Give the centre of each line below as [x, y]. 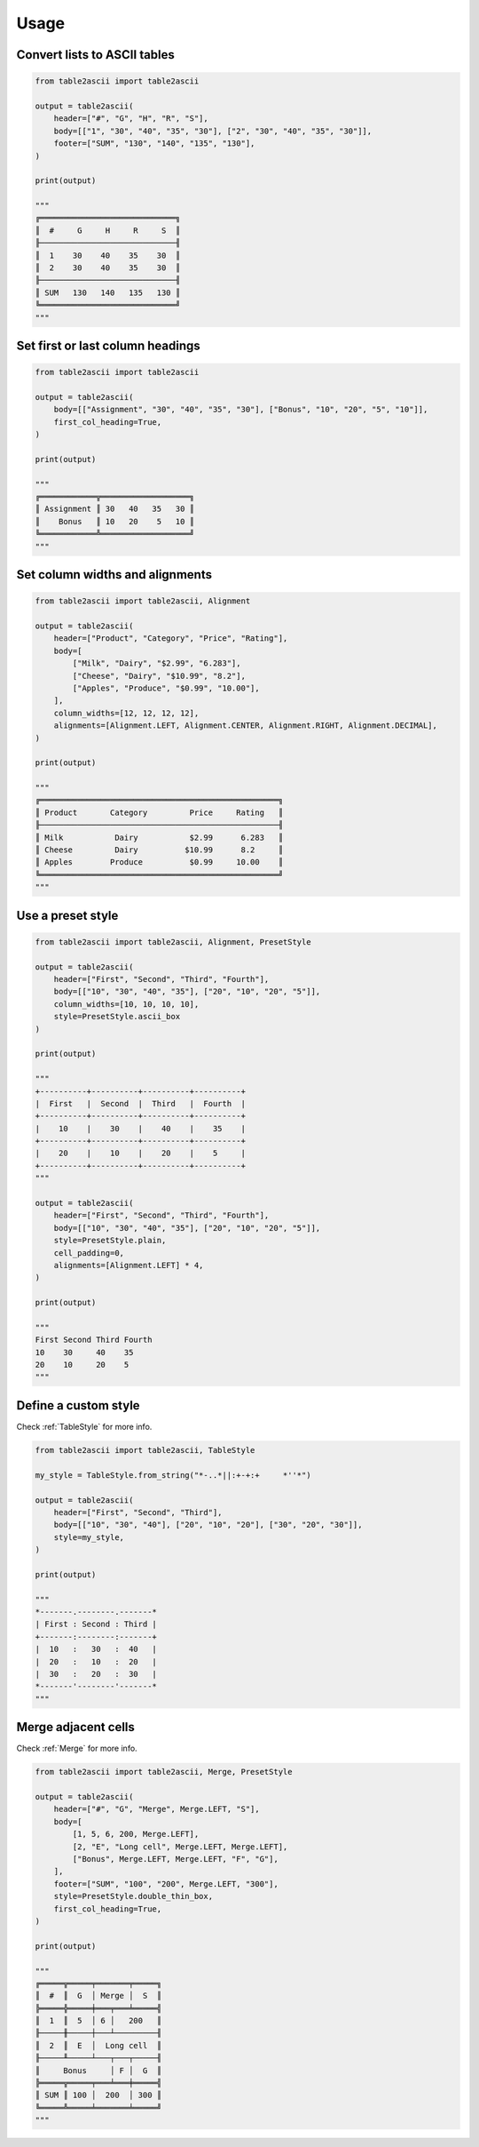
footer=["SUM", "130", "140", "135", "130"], [154, 144]
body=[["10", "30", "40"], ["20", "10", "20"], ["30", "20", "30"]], [208, 1525]
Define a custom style [79, 1405]
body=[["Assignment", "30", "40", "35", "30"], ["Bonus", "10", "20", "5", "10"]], [241, 410]
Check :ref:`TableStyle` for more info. [84, 1426]
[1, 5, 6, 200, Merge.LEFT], [136, 1834]
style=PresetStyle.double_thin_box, [133, 1896]
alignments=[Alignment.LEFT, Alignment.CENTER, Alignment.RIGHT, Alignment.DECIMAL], [246, 726]
